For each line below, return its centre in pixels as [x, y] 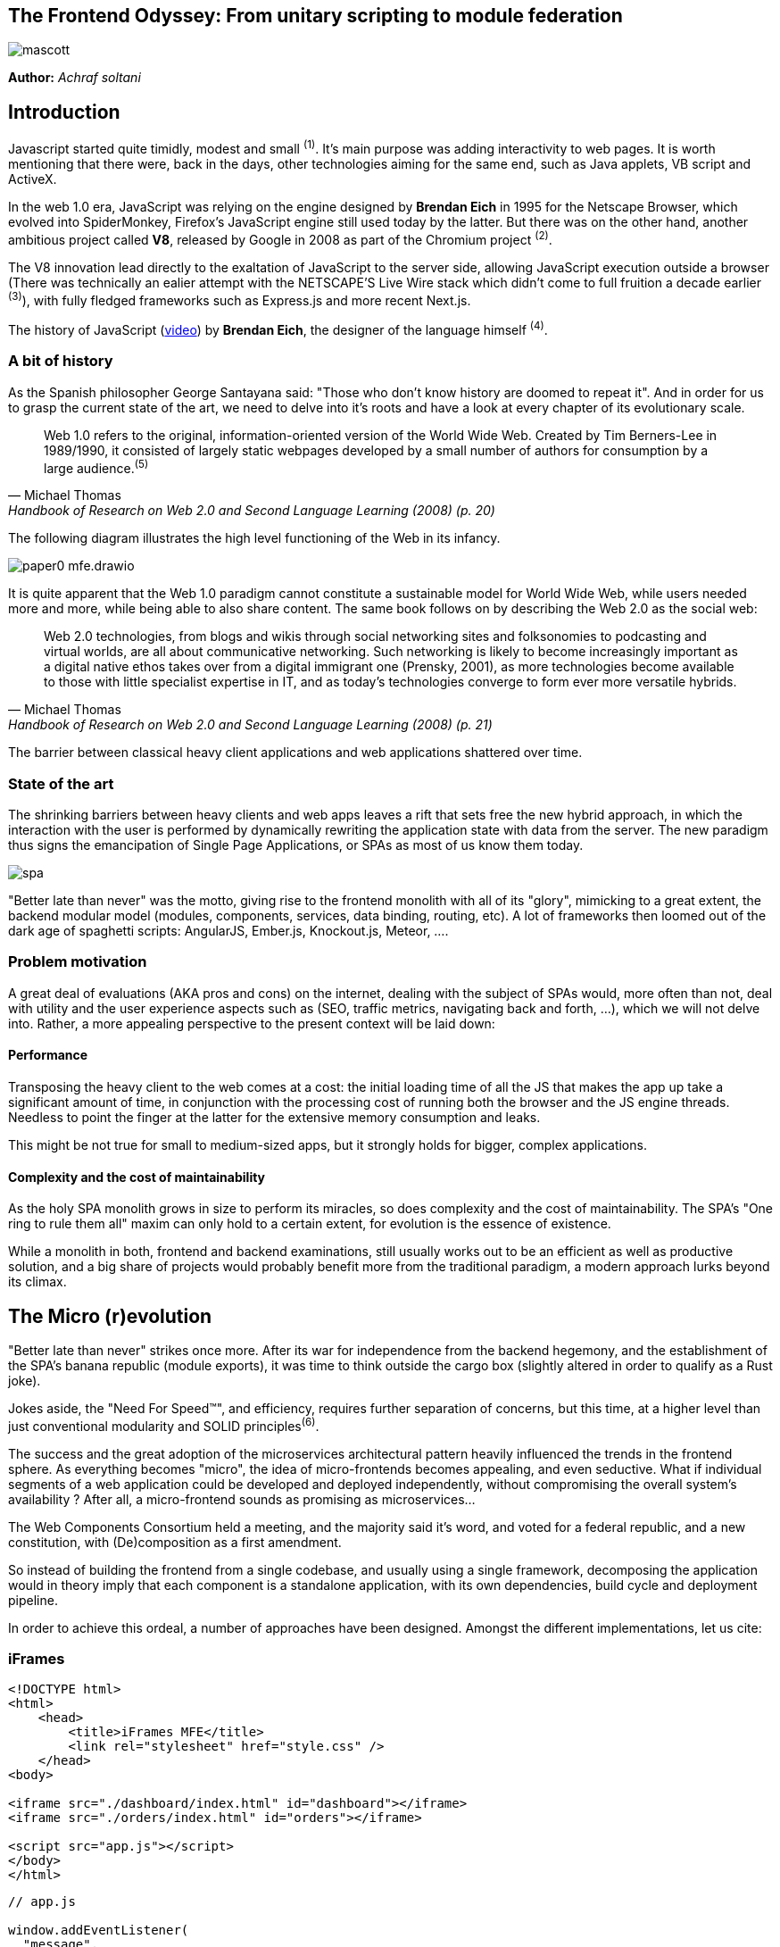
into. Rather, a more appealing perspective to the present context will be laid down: [252, 1023]
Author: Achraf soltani [75, 78]
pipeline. [33, 1600]
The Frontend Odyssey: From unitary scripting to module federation [315, 16]
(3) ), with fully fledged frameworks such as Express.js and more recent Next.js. [240, 299]
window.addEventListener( [99, 1930]
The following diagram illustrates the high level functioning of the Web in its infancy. [254, 538]
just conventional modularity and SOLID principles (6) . [164, 1425]
